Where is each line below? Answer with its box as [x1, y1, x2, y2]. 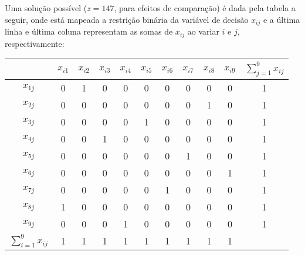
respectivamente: [5, 37, 65, 49]
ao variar [187, 25, 219, 38]
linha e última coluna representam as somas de [5, 25, 173, 38]
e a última [263, 13, 300, 25]
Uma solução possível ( [5, 2, 87, 13]
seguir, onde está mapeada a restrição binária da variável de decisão [5, 13, 249, 25]
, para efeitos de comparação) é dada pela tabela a [114, 2, 296, 13]
